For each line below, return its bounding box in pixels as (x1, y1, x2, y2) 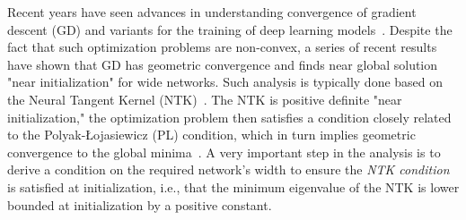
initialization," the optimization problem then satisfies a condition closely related (7, 107, 452, 126)
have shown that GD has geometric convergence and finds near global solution (7, 55, 438, 73)
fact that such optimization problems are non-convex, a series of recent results (7, 38, 437, 56)
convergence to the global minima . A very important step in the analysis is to (7, 142, 441, 161)
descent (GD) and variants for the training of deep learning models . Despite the (7, 20, 453, 38)
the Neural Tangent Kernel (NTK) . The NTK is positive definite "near (7, 89, 402, 108)
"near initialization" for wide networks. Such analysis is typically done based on (7, 72, 444, 91)
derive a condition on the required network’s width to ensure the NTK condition (7, 160, 450, 179)
